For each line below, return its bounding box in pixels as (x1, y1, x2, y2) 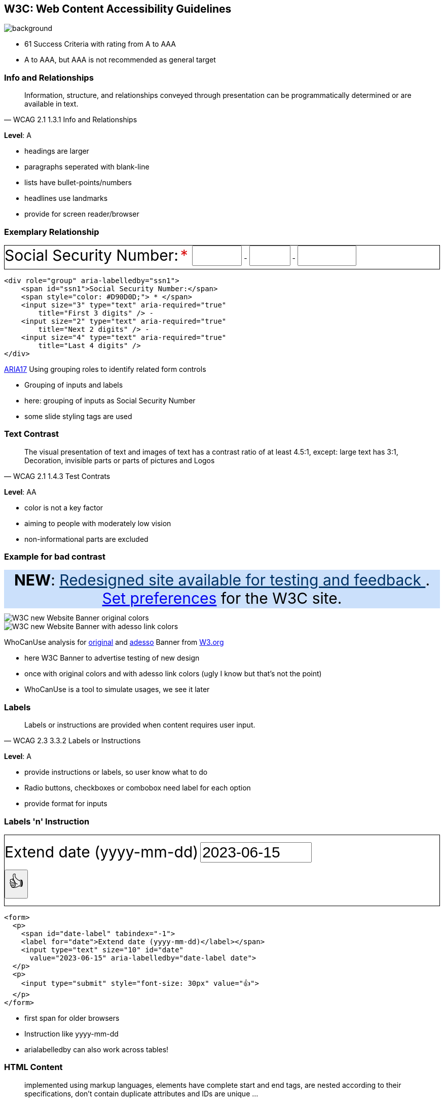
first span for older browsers (24, 1013, 120, 1022)
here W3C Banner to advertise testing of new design (24, 653, 200, 663)
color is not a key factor (24, 503, 103, 512)
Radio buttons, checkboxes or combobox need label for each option (24, 783, 251, 793)
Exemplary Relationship (4, 226, 99, 237)
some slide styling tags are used (24, 411, 132, 421)
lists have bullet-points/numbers (24, 178, 132, 187)
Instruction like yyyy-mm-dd (24, 1029, 119, 1038)
